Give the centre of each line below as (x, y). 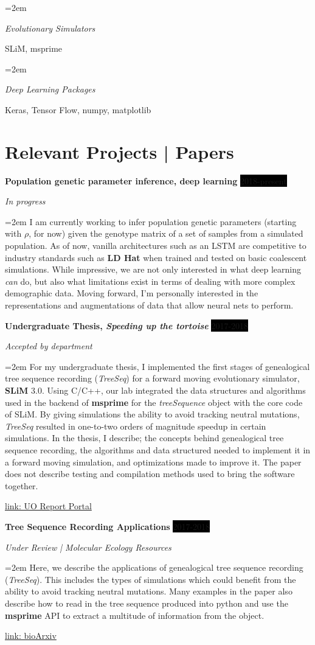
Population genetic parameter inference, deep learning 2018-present (146, 180)
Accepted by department (49, 346)
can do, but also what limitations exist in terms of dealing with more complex (150, 281)
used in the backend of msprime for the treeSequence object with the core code (154, 402)
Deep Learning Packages (50, 89)
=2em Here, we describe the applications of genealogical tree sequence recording (154, 567)
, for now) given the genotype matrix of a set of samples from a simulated (166, 233)
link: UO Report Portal (48, 506)
